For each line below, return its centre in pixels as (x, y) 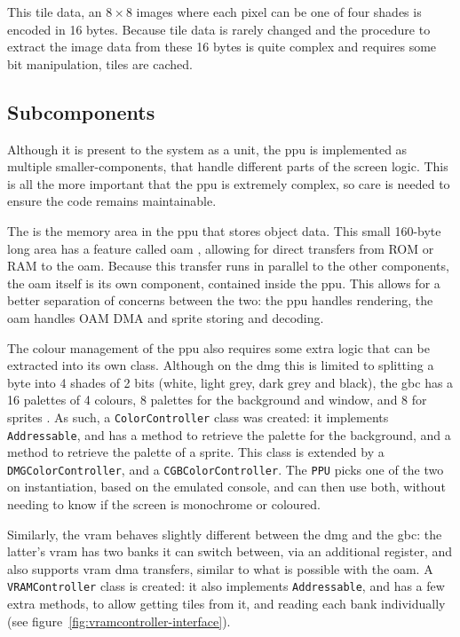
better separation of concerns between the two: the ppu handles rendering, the (220, 300)
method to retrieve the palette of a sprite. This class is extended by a (196, 452)
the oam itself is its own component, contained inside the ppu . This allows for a (224, 283)
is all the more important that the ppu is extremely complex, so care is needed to (229, 183)
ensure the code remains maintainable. (112, 201)
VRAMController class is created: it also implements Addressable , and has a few (226, 586)
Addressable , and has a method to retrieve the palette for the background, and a (229, 434)
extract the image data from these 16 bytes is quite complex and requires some (222, 47)
